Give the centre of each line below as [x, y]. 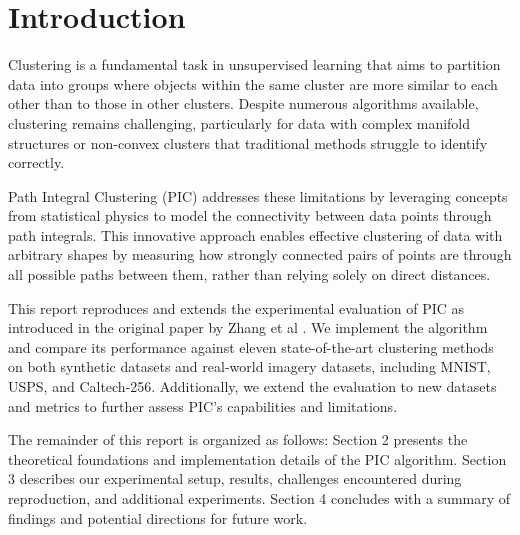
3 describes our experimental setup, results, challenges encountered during [235, 478]
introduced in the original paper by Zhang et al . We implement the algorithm [248, 327]
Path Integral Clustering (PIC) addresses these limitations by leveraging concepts [258, 195]
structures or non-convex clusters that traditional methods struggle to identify [248, 142]
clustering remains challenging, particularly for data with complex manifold [239, 122]
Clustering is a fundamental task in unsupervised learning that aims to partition [254, 64]
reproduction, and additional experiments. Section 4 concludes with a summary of [259, 498]
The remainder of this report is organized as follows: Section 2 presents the [238, 439]
